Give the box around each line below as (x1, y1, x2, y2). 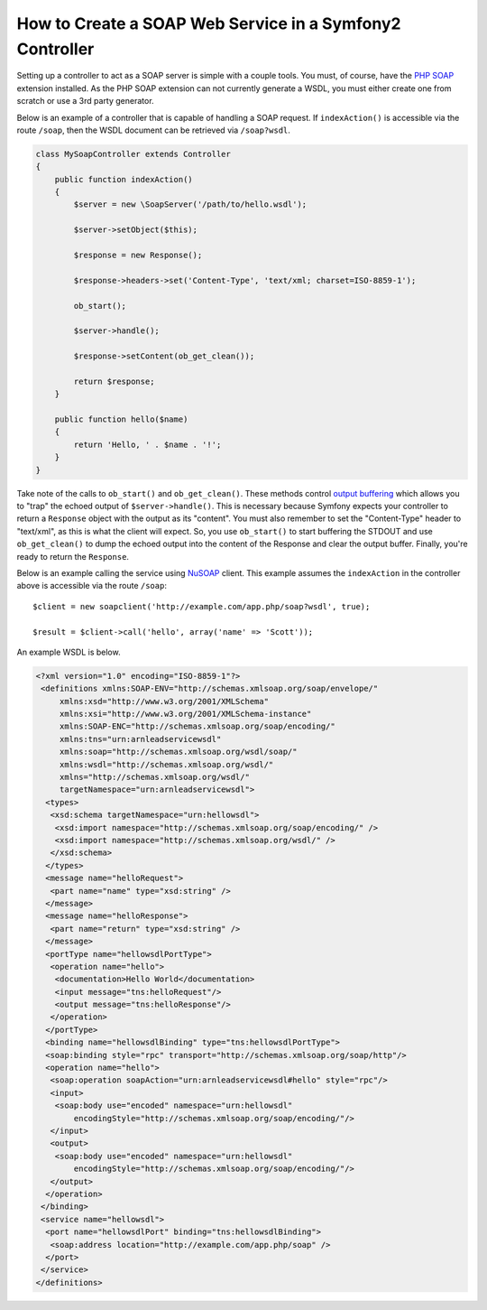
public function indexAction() (54, 174, 193, 184)
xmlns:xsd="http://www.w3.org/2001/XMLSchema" (59, 696, 270, 706)
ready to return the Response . (16, 551, 130, 562)
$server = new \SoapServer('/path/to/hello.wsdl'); (73, 200, 308, 209)
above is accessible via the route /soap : (16, 581, 167, 591)
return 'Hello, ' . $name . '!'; (73, 439, 222, 450)
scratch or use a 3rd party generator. (16, 96, 154, 107)
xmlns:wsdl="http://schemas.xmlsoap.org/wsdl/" (59, 759, 274, 769)
